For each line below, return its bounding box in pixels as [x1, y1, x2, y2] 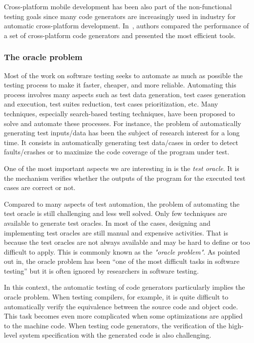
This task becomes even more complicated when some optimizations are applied [4, 311, 243, 321]
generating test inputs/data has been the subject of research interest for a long [4, 128, 240, 138]
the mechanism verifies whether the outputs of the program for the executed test [4, 172, 246, 183]
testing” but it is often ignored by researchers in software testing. [4, 265, 199, 276]
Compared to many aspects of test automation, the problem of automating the [4, 198, 240, 209]
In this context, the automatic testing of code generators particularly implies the [4, 282, 245, 292]
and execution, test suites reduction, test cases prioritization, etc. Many [4, 99, 218, 109]
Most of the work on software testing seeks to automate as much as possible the [4, 70, 243, 80]
